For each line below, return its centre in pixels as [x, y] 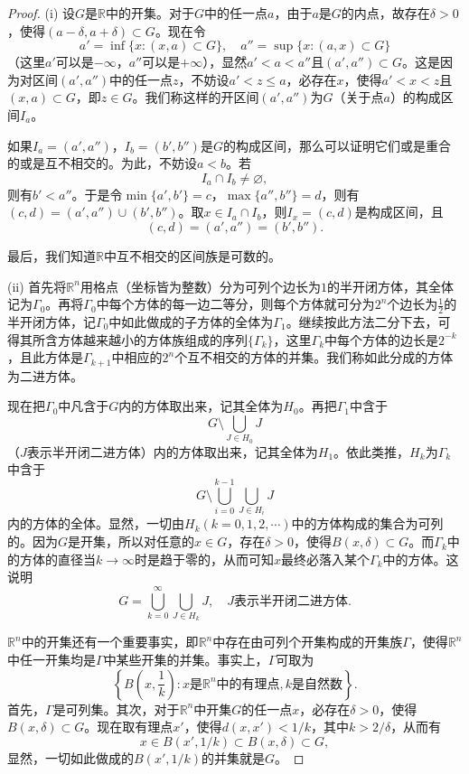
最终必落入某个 [326, 559]
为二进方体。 [45, 375]
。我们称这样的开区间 [196, 97]
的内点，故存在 [385, 13]
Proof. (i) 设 [41, 13]
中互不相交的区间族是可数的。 [192, 255]
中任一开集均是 [52, 659]
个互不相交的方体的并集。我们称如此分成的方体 [314, 357]
